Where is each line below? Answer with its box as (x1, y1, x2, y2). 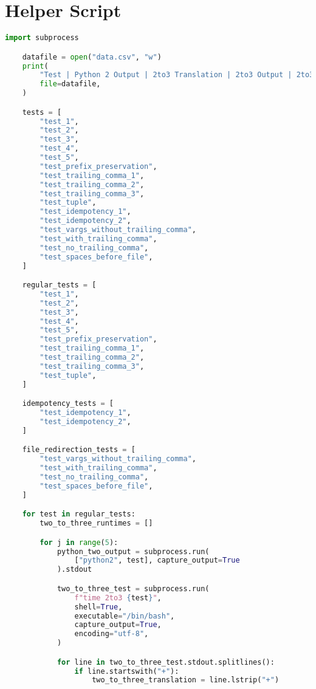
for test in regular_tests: (22, 510, 136, 519)
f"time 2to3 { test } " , (74, 593, 162, 602)
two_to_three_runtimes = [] (39, 519, 153, 528)
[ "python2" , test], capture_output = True (74, 556, 240, 565)
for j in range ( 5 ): (39, 538, 118, 547)
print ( (22, 61, 49, 70)
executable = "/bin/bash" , (74, 611, 175, 620)
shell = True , (74, 602, 123, 611)
